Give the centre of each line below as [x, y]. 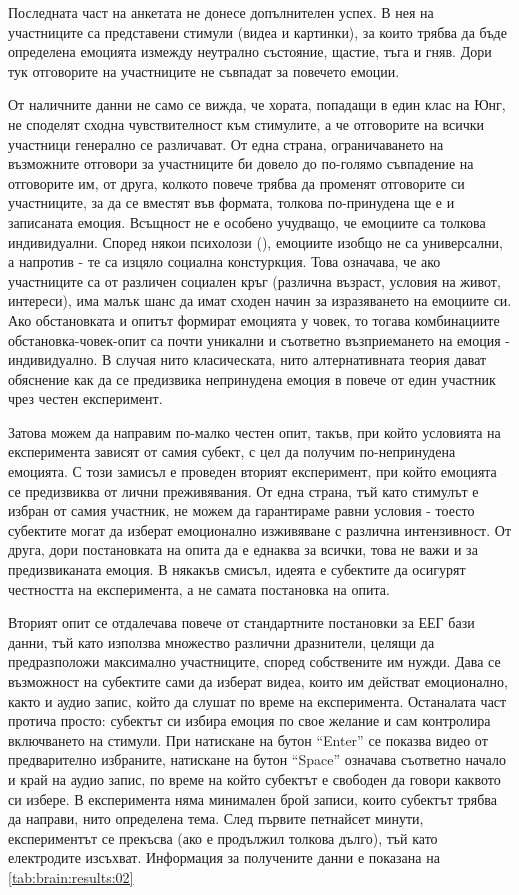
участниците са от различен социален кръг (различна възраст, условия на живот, [254, 280]
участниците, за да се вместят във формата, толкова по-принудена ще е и [231, 202]
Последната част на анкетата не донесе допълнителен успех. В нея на [221, 12]
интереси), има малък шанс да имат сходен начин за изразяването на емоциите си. [260, 300]
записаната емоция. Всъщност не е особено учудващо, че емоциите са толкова [247, 221]
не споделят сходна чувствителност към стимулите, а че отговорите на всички [246, 123]
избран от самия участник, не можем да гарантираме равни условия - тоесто [241, 510]
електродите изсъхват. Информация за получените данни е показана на [224, 857]
